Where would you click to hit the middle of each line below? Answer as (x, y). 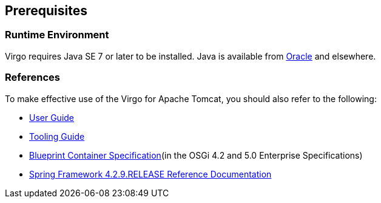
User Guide (52, 117)
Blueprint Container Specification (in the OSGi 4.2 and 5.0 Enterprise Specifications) (196, 155)
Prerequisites (46, 11)
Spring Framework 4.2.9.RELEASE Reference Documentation (150, 174)
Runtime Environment (57, 35)
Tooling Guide (57, 136)
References (32, 77)
